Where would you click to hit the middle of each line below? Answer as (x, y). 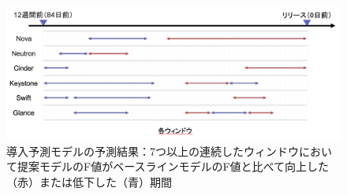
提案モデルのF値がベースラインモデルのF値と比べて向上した (173, 166)
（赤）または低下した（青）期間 (89, 181)
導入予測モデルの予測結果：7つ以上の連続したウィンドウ (153, 151)
